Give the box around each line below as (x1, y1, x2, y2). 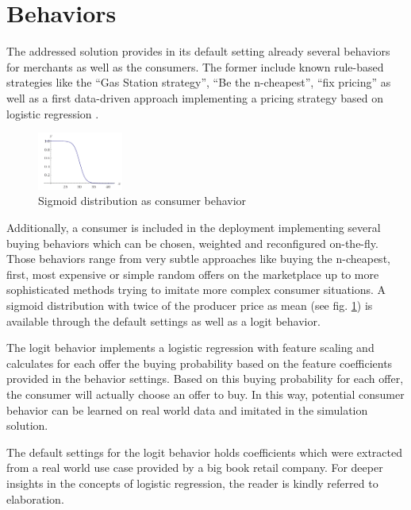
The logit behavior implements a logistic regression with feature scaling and (6, 339, 375, 356)
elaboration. (6, 490, 64, 507)
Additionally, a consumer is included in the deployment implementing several (6, 219, 381, 235)
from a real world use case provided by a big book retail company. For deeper (6, 459, 383, 476)
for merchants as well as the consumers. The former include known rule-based (6, 58, 384, 75)
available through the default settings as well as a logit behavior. (6, 312, 321, 329)
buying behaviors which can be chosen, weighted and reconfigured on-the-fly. (6, 234, 378, 251)
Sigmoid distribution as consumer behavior (38, 192, 247, 209)
